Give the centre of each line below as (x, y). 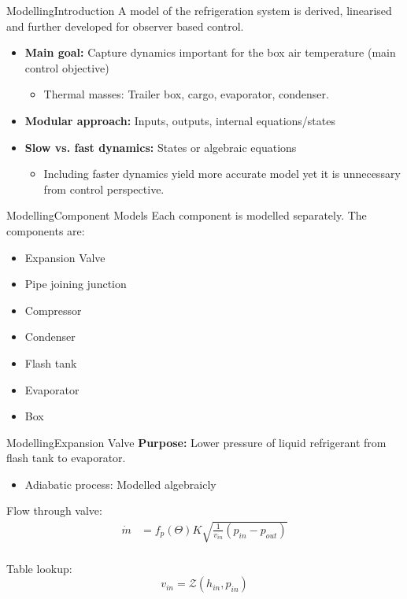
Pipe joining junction (76, 284)
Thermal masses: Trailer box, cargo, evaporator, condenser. (186, 94)
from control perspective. (104, 189)
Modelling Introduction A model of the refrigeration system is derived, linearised (199, 10)
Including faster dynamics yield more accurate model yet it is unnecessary (222, 174)
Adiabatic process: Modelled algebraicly (120, 484)
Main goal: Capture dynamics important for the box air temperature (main (210, 52)
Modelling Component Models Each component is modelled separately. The (187, 215)
